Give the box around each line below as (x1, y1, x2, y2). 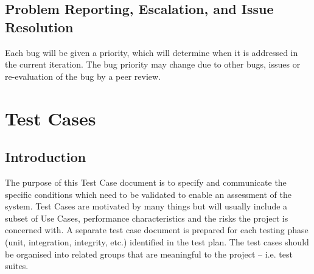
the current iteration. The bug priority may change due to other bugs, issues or (5, 58, 301, 71)
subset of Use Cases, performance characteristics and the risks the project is (5, 211, 288, 224)
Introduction (5, 147, 86, 166)
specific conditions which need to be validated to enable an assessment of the (5, 188, 291, 200)
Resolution (5, 17, 74, 36)
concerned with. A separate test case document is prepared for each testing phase (5, 223, 309, 236)
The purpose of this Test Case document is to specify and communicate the (5, 175, 287, 188)
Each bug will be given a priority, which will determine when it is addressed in (5, 46, 298, 58)
